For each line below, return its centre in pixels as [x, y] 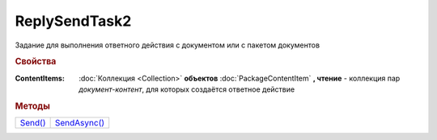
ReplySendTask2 [73, 21]
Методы [32, 106]
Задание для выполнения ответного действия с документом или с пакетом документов [167, 45]
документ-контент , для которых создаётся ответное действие [187, 89]
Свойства [36, 62]
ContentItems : [40, 78]
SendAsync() [80, 123]
